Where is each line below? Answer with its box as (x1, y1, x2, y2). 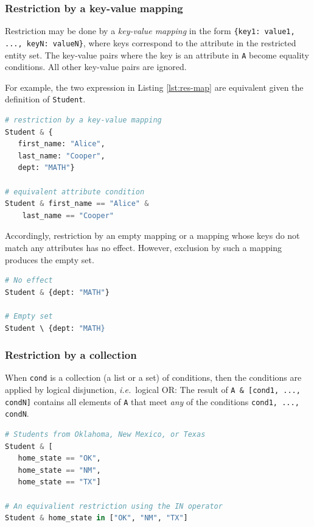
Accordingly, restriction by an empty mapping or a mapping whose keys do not (5, 229, 300, 242)
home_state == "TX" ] (18, 478, 101, 487)
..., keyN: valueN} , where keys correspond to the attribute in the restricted (5, 36, 296, 49)
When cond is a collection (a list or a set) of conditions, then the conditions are (5, 371, 302, 384)
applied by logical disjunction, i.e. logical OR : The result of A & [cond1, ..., (5, 383, 301, 395)
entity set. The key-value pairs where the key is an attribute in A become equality (5, 48, 309, 61)
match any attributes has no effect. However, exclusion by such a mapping (5, 241, 282, 253)
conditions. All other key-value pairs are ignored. (5, 60, 187, 73)
